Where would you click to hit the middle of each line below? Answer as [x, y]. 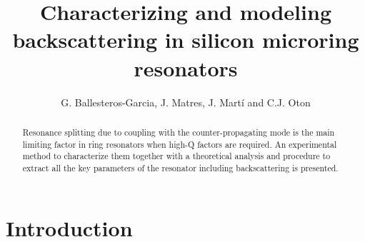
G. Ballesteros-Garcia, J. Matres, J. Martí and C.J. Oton [186, 102]
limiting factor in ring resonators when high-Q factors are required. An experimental [180, 144]
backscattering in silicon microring [186, 40]
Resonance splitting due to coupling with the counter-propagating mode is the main [179, 132]
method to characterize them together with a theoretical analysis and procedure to [176, 156]
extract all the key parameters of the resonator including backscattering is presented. [180, 167]
